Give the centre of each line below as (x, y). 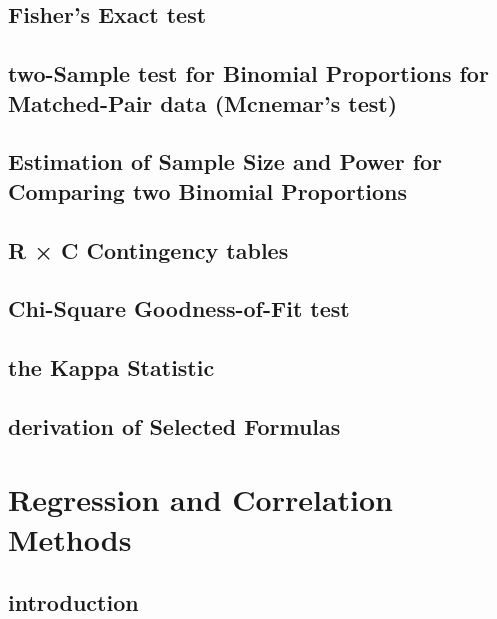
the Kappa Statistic (111, 367)
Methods (70, 538)
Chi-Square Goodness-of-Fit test (179, 308)
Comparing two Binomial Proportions (208, 190)
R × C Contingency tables (148, 249)
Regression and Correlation (200, 499)
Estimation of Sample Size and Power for (225, 161)
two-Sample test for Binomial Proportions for (248, 73)
